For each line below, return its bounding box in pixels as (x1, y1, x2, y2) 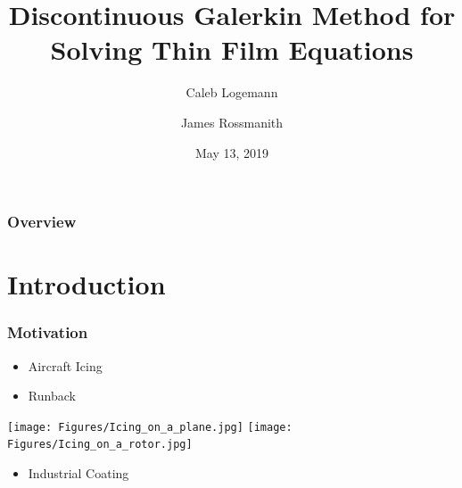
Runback (28, 386, 76, 405)
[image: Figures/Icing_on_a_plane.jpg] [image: (7, 420, 293, 434)
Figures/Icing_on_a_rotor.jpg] (7, 438, 193, 451)
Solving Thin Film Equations (50, 31, 414, 68)
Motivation (7, 321, 88, 343)
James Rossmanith (180, 112, 284, 131)
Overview (7, 211, 77, 233)
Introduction (7, 266, 166, 302)
